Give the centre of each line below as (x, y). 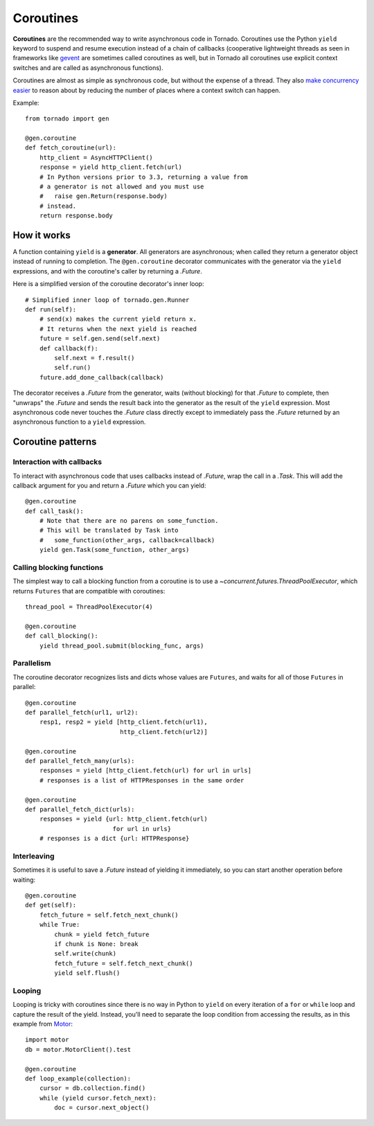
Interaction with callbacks (57, 462)
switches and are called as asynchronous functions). (88, 68)
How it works (42, 235)
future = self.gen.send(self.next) (100, 339)
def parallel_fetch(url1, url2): (82, 713)
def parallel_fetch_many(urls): (80, 761)
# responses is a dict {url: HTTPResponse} (114, 839)
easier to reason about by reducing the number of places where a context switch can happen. (146, 90)
